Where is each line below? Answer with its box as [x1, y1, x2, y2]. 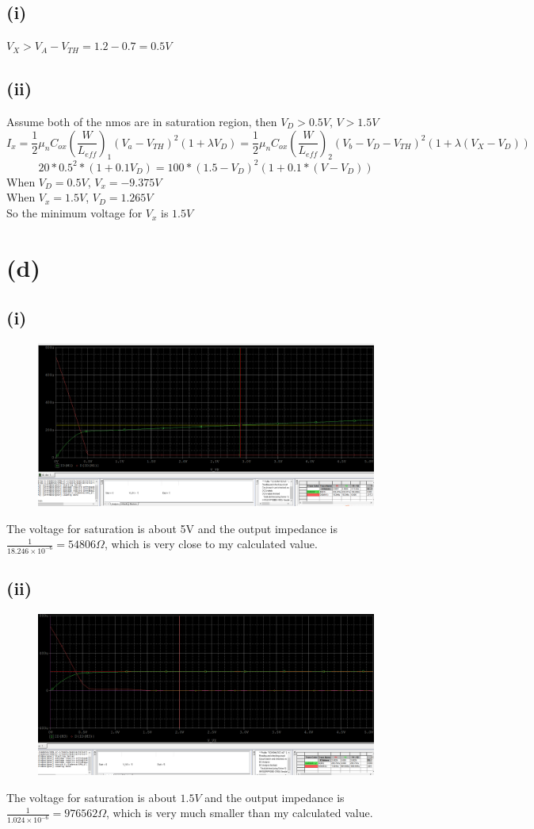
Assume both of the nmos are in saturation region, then [6, 113, 277, 129]
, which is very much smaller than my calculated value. [106, 804, 373, 821]
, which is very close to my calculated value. [104, 535, 318, 552]
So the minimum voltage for [6, 205, 143, 221]
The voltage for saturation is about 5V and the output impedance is [6, 520, 338, 536]
